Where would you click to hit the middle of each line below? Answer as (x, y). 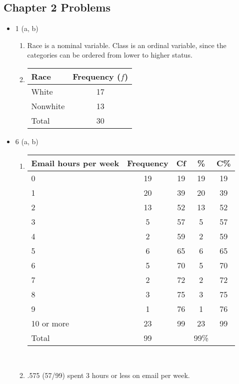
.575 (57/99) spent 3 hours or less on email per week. (108, 375)
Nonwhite (48, 106)
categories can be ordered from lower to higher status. (110, 55)
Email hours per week (75, 163)
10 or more (50, 323)
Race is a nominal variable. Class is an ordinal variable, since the (127, 45)
